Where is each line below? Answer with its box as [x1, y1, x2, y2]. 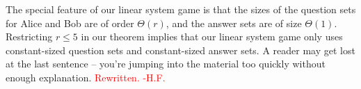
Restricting [6, 29, 53, 44]
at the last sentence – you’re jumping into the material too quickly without [6, 56, 326, 71]
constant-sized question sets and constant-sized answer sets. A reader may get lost [6, 42, 355, 57]
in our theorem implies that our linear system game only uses [81, 29, 343, 44]
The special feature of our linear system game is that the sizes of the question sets [6, 2, 356, 16]
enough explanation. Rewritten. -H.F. [6, 70, 166, 84]
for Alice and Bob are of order [6, 15, 134, 30]
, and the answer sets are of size [166, 15, 302, 30]
